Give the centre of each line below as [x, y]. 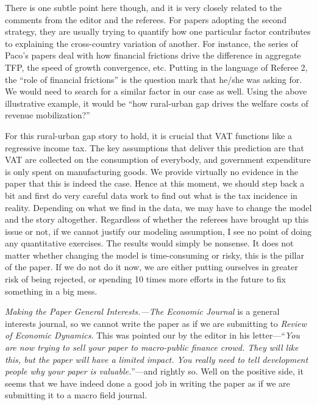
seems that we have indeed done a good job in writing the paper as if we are [148, 383]
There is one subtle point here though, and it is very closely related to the [143, 7]
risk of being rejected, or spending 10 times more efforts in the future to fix [145, 279]
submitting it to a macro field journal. [76, 395]
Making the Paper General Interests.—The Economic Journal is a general [142, 311]
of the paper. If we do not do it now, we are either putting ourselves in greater [151, 267]
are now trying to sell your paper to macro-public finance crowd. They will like [152, 347]
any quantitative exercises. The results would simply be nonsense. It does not [149, 243]
